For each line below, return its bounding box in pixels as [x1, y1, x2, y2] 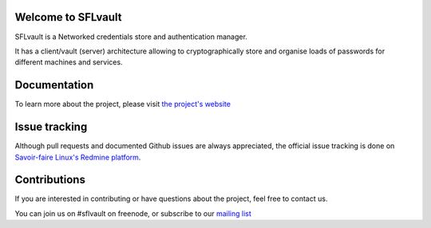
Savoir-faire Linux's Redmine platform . [14, 152, 141, 162]
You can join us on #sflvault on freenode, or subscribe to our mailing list [14, 208, 251, 218]
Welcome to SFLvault [14, 10, 123, 24]
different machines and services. [14, 57, 123, 67]
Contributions [14, 173, 85, 187]
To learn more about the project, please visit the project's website [14, 100, 231, 109]
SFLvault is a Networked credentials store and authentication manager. [14, 32, 247, 41]
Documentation [14, 78, 94, 92]
